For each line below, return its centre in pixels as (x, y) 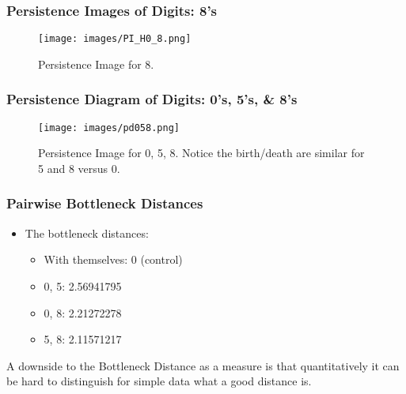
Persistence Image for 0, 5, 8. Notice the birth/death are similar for (201, 153)
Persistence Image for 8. (96, 64)
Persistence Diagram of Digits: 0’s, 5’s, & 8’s (152, 99)
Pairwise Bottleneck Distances (105, 203)
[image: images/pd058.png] (109, 128)
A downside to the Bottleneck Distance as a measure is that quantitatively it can (203, 365)
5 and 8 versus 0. (79, 168)
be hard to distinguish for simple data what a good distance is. (159, 381)
